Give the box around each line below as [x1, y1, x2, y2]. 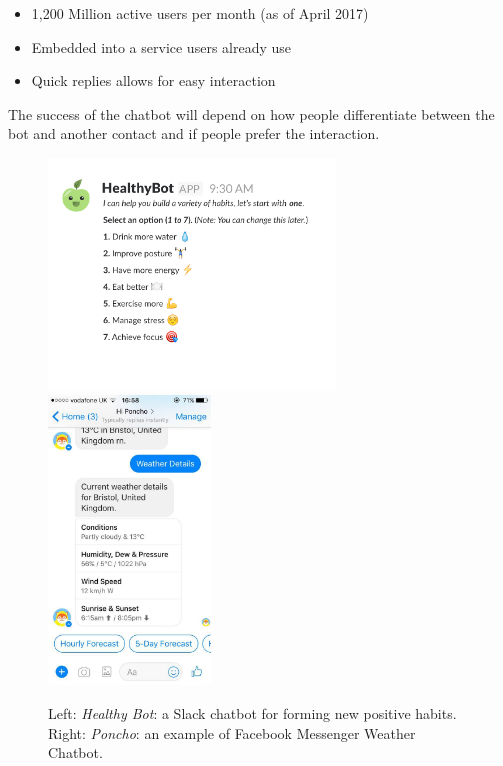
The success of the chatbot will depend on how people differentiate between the [8, 103, 495, 124]
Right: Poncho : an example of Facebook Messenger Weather [48, 722, 416, 743]
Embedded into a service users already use [31, 36, 292, 57]
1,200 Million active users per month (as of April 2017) [31, 3, 369, 23]
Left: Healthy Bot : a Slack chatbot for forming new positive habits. [48, 703, 457, 723]
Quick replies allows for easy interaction [31, 70, 276, 91]
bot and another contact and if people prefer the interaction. [8, 123, 380, 144]
